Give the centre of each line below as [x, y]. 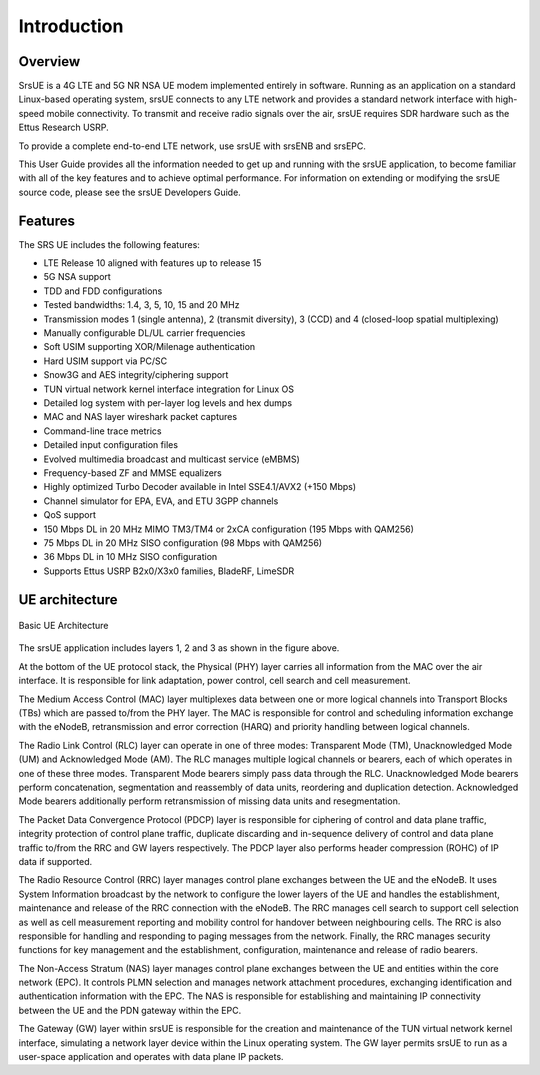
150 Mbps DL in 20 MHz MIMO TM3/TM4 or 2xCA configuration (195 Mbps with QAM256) [228, 529]
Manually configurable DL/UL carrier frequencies [144, 333]
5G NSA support [77, 277]
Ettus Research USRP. [63, 127]
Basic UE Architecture [63, 626]
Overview [49, 61]
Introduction [71, 26]
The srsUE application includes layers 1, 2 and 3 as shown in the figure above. [179, 648]
